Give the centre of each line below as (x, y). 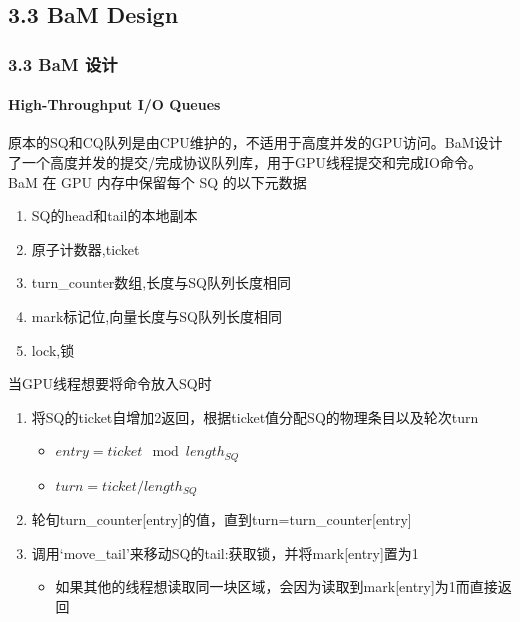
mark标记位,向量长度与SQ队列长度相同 (156, 315)
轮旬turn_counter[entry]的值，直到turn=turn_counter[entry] (221, 519)
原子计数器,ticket (85, 248)
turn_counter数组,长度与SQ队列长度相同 (161, 282)
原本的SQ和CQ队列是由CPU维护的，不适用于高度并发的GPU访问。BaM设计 (255, 142)
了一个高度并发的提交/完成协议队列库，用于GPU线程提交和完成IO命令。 (245, 162)
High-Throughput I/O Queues (114, 104)
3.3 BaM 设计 (63, 63)
